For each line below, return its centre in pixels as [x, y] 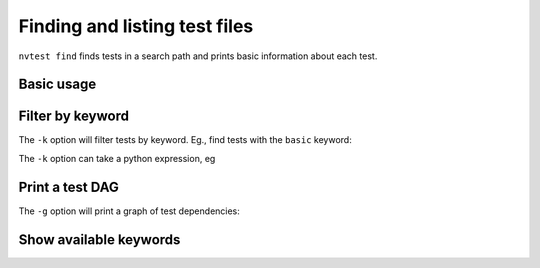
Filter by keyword [74, 116]
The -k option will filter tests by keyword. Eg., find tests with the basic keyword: [185, 140]
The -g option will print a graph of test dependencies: [129, 211]
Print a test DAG [69, 186]
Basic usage [57, 84]
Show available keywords [99, 239]
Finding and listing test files [136, 26]
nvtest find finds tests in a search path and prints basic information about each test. [198, 56]
